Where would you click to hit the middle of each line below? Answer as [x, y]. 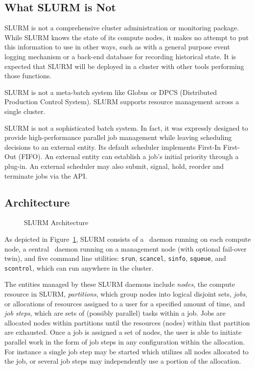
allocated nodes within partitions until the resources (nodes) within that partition [127, 322]
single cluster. [25, 111]
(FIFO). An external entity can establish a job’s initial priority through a [128, 156]
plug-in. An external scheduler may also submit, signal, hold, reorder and [114, 166]
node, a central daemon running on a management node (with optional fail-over [126, 248]
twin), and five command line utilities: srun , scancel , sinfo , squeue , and [115, 258]
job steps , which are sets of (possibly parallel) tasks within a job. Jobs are [115, 313]
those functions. [28, 76]
